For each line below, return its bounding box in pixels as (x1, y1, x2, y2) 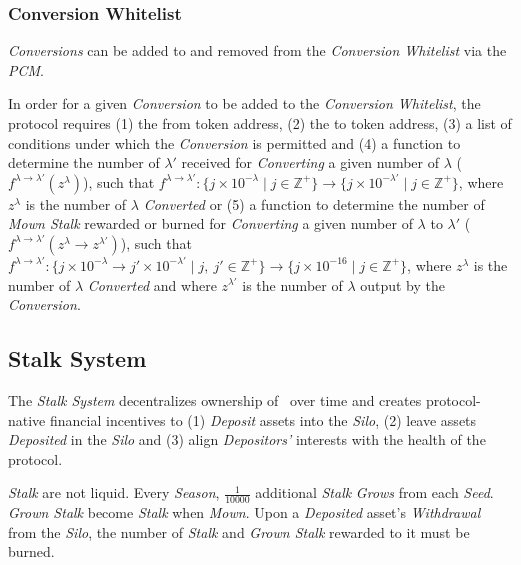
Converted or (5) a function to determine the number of (143, 193, 485, 214)
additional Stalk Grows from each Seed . (255, 482, 494, 503)
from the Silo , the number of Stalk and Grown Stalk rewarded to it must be (8, 521, 470, 542)
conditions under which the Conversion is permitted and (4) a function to (8, 132, 461, 153)
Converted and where (87, 274, 217, 295)
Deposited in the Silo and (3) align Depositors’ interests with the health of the (8, 429, 486, 450)
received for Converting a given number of (181, 152, 439, 173)
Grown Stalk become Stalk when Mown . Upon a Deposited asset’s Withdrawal (8, 502, 481, 523)
